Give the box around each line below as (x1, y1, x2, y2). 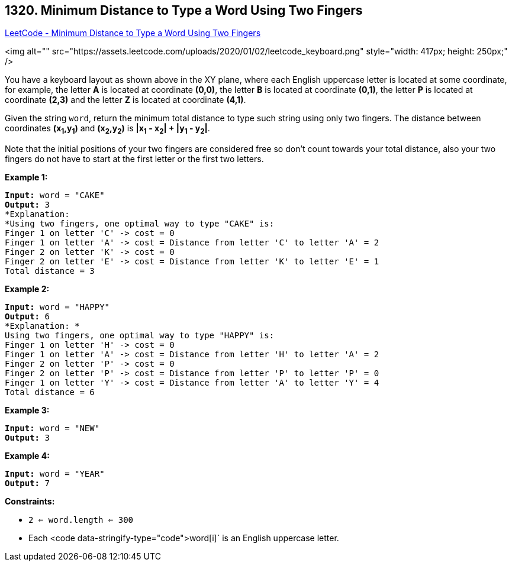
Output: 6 (5, 312, 50, 322)
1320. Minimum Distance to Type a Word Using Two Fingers (5, 3, 363, 18)
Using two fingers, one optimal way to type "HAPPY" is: (5, 331, 275, 341)
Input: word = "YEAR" (5, 469, 105, 479)
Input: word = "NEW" (5, 423, 100, 434)
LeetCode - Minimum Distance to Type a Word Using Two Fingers (5, 28, 261, 38)
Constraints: (5, 496, 55, 507)
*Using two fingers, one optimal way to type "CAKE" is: (5, 219, 275, 229)
